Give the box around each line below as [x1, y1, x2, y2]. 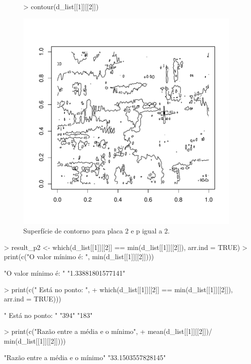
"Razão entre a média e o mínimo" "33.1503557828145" [4, 352, 166, 362]
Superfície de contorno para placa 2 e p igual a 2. [23, 226, 170, 236]
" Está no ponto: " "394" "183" [4, 310, 93, 320]
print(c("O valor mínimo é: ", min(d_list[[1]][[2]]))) [4, 251, 154, 262]
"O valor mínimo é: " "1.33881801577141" [4, 267, 126, 278]
